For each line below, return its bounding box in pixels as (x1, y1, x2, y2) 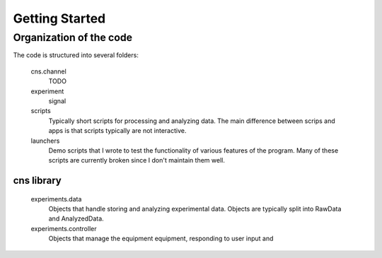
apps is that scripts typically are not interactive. (48, 127, 187, 135)
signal (48, 96, 66, 105)
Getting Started (13, 11, 106, 26)
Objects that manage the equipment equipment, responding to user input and (48, 234, 274, 243)
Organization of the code (13, 31, 133, 44)
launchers (30, 136, 60, 145)
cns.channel (30, 67, 66, 76)
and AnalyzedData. (48, 214, 104, 223)
